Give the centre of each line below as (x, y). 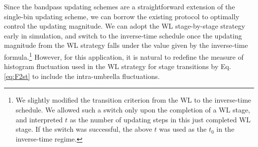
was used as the (183, 129)
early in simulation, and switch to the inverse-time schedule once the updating (123, 35)
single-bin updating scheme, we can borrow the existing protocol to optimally (122, 16)
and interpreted (39, 119)
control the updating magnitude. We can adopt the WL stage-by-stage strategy (125, 26)
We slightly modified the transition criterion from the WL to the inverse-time (133, 100)
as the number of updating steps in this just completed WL (160, 119)
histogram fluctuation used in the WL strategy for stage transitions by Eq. (118, 66)
